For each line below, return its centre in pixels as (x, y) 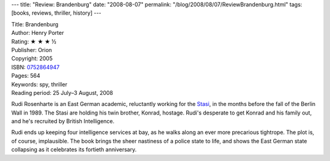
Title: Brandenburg (35, 24)
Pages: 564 (26, 76)
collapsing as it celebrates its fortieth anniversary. (74, 149)
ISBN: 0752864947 (35, 67)
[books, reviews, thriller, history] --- (57, 13)
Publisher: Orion (31, 50)
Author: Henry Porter (38, 33)
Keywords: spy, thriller (39, 84)
